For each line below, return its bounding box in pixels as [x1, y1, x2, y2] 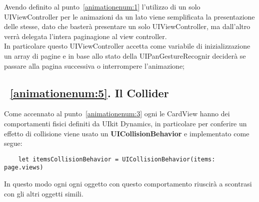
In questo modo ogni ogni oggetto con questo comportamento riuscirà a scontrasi [4, 178, 252, 189]
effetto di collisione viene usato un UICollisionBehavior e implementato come [4, 128, 249, 138]
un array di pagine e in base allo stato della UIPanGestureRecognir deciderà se [4, 50, 246, 61]
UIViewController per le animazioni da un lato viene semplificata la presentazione [4, 11, 255, 22]
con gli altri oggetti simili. [4, 188, 83, 198]
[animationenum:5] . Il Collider [10, 85, 169, 100]
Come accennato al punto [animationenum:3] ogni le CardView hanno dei [4, 108, 230, 119]
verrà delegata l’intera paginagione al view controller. [4, 31, 167, 41]
